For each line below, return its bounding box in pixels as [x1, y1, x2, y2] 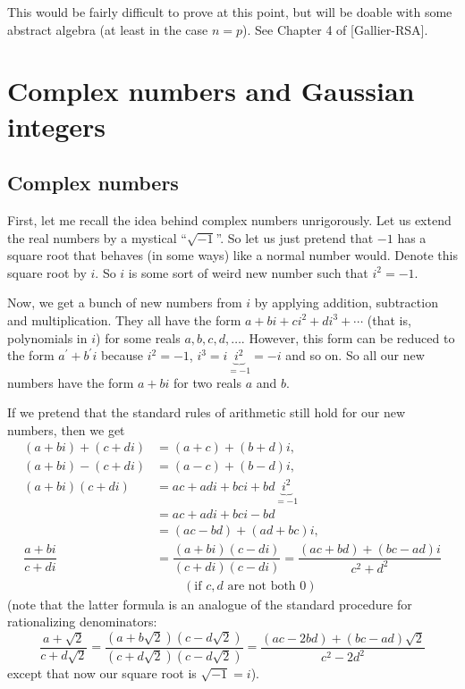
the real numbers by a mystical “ [7, 228, 187, 247]
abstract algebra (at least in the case [7, 20, 208, 38]
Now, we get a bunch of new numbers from [7, 293, 242, 312]
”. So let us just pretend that [216, 228, 374, 247]
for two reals [173, 373, 242, 391]
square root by [7, 263, 87, 281]
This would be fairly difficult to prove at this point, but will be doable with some [7, 3, 452, 21]
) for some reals [96, 328, 181, 347]
